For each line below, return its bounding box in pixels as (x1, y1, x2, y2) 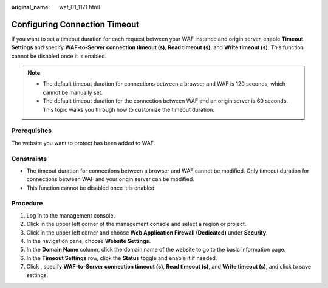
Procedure (11, 199, 43, 208)
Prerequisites (11, 126, 52, 135)
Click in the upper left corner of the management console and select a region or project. (26, 221, 247, 228)
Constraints (11, 154, 47, 163)
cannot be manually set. (43, 89, 103, 96)
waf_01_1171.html (59, 4, 100, 10)
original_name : (11, 4, 50, 10)
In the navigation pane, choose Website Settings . (26, 238, 151, 245)
